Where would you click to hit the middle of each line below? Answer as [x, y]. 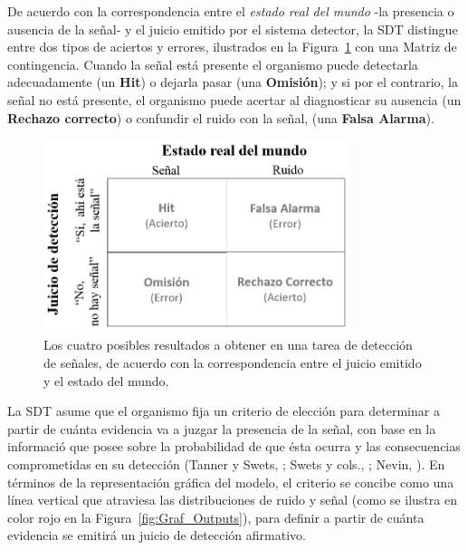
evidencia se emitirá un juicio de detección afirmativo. [157, 535]
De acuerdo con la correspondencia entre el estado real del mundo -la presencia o [231, 11]
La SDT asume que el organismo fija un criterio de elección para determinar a [224, 411]
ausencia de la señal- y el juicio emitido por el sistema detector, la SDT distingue [233, 29]
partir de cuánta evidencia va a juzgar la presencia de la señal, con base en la [222, 428]
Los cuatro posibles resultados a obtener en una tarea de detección [228, 345]
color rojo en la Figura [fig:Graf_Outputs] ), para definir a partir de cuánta [216, 517]
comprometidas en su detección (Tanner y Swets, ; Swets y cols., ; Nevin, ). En [226, 463]
